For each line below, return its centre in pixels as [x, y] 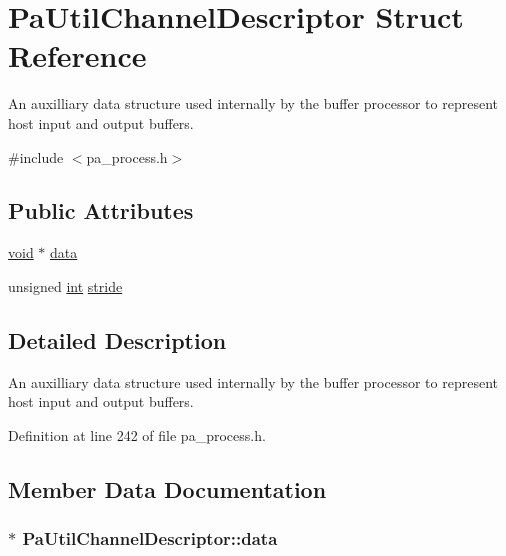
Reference [77, 55]
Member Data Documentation [167, 488]
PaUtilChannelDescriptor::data [150, 538]
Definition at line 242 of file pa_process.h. [137, 434]
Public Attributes [101, 210]
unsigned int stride [65, 285]
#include [36, 156]
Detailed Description [117, 339]
